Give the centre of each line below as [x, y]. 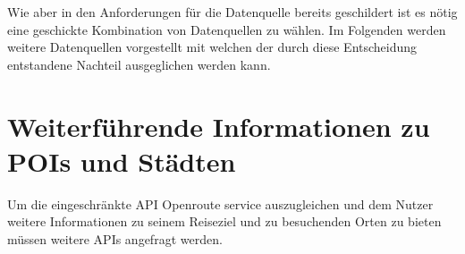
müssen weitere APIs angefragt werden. [115, 238]
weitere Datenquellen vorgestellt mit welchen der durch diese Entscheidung [212, 47]
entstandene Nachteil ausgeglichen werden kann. [139, 64]
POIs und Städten [122, 161]
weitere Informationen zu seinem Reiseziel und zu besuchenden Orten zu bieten [224, 221]
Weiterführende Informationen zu [219, 126]
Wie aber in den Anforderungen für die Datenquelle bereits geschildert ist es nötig [232, 12]
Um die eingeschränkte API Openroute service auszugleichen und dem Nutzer [220, 203]
